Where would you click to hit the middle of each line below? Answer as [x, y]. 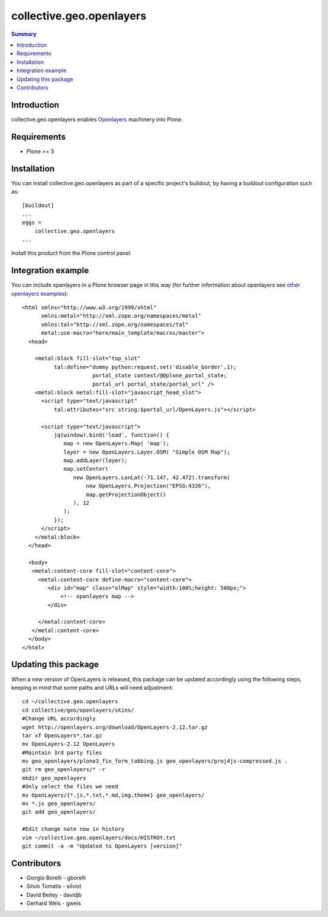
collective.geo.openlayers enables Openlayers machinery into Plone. [97, 119]
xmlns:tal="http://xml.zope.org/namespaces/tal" [115, 324]
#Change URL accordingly [59, 719]
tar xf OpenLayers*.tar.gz [62, 735]
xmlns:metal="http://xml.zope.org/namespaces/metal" [121, 316]
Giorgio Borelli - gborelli [56, 878]
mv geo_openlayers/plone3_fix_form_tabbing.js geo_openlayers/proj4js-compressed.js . [155, 761]
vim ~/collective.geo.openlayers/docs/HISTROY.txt [99, 837]
